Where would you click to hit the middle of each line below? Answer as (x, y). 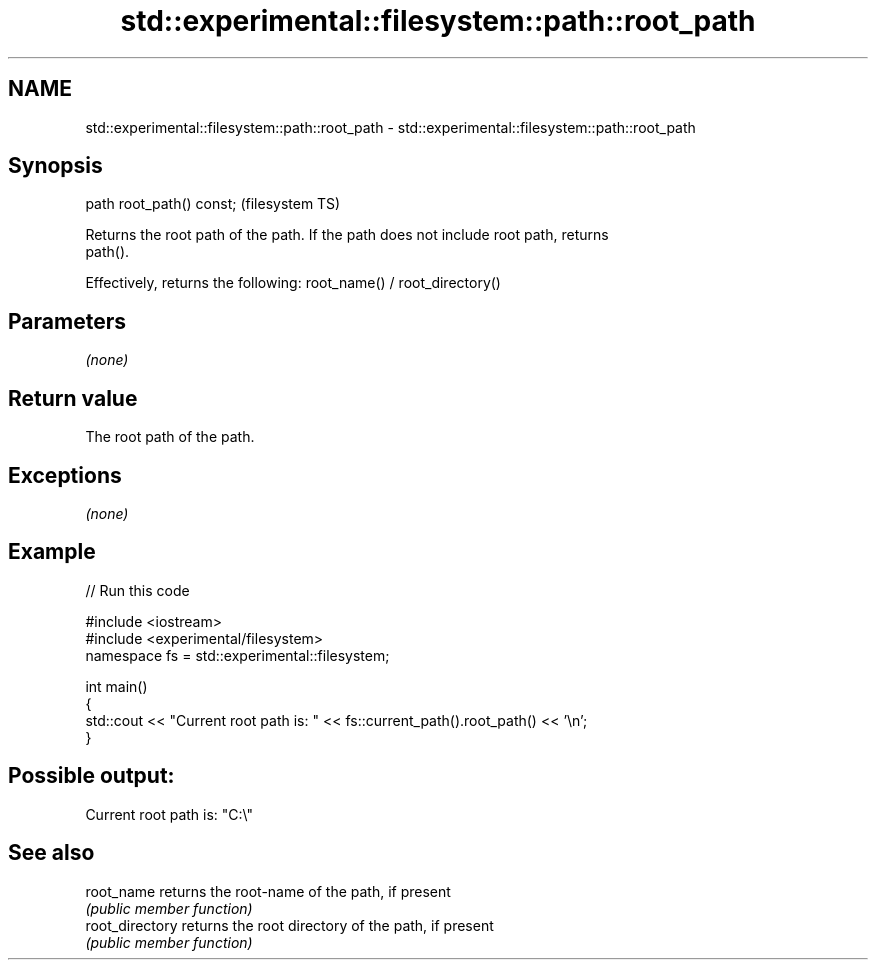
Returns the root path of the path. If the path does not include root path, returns (347, 235)
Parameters (67, 321)
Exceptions (65, 475)
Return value (73, 398)
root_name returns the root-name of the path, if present (268, 891)
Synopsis (55, 166)
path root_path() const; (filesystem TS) (213, 204)
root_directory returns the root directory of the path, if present (289, 925)
